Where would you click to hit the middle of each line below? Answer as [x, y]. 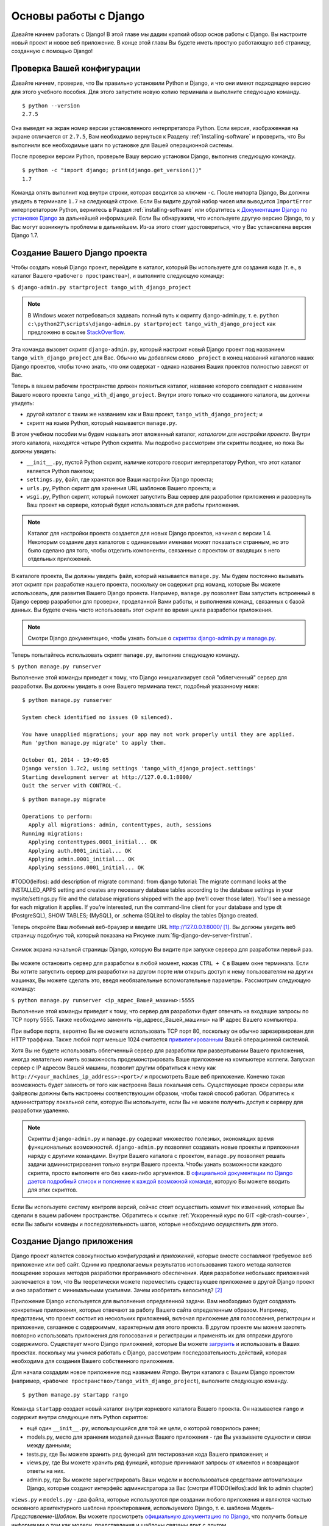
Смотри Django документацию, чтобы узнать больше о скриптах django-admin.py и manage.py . [152, 638]
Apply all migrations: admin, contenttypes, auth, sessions [120, 825]
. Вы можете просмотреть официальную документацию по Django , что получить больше [191, 1516]
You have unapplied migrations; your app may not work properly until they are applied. [159, 734]
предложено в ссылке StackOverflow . [76, 332]
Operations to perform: [58, 817]
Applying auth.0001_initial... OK [80, 851]
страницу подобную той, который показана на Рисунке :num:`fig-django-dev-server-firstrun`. [132, 935]
